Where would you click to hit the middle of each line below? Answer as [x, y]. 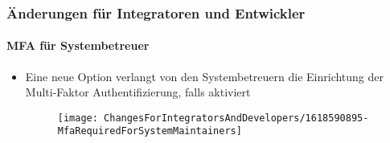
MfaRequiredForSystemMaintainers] [150, 131]
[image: [78, 118]
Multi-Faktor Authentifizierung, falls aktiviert [138, 92]
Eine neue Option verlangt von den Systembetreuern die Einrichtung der [205, 76]
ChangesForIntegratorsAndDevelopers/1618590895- [236, 118]
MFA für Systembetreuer [78, 45]
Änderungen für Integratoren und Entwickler [156, 12]
